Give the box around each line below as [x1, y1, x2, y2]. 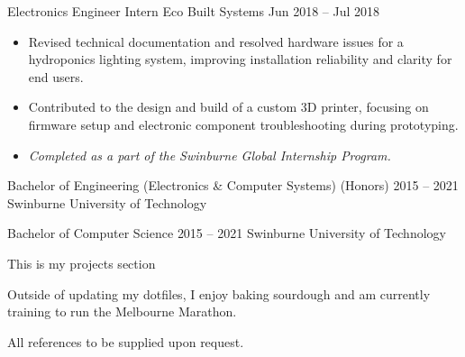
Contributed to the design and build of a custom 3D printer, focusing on [28, 97, 429, 116]
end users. [28, 67, 84, 86]
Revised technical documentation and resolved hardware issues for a [28, 32, 404, 50]
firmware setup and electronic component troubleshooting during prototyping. [28, 114, 459, 133]
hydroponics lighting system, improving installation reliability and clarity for [28, 50, 452, 69]
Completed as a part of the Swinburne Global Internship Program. [28, 145, 391, 164]
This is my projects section [7, 253, 156, 272]
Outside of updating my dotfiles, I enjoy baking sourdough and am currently [7, 284, 431, 303]
